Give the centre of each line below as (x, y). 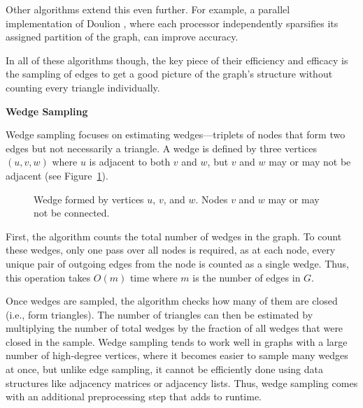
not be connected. (72, 213)
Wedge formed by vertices (89, 199)
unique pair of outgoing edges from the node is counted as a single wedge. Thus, (177, 263)
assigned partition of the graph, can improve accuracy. (122, 37)
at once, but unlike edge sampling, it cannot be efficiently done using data (164, 369)
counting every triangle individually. (83, 87)
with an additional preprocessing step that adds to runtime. (134, 396)
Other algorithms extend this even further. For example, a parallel (148, 9)
